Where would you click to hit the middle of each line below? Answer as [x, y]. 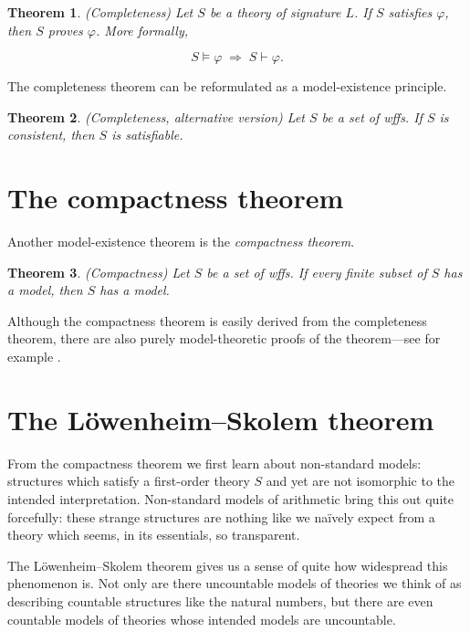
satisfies [410, 12]
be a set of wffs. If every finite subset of [317, 272]
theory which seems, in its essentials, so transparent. [154, 535]
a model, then [45, 290]
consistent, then [51, 135]
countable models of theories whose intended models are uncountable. [202, 619]
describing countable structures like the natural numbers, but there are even [220, 600]
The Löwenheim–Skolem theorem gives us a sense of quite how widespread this [228, 565]
